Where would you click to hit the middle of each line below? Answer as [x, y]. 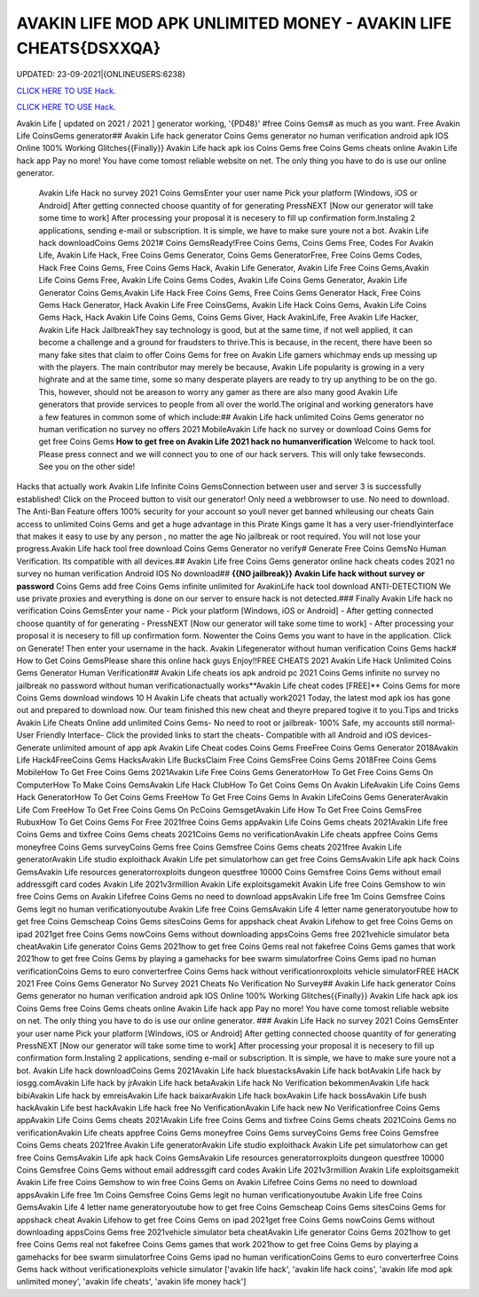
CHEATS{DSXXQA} [89, 48]
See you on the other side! [87, 467]
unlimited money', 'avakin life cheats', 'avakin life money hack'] [131, 1282]
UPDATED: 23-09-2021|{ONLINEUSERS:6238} [101, 75]
